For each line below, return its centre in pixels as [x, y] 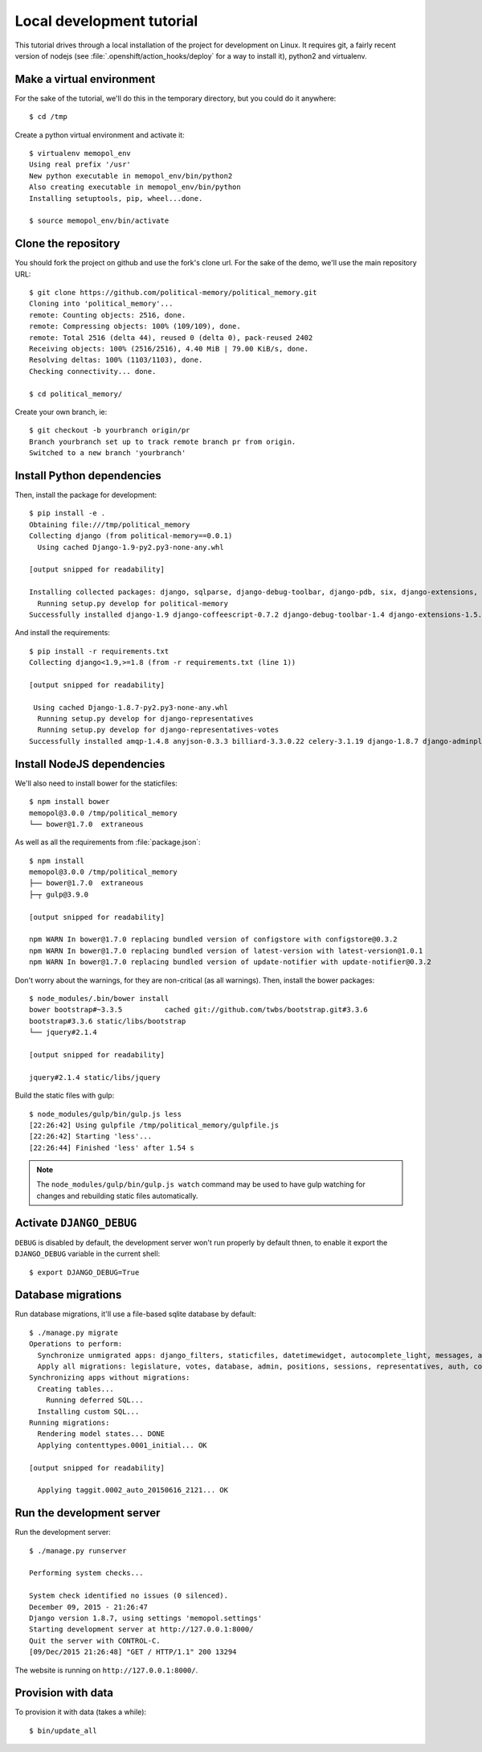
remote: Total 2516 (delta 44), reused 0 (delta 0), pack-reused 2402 [171, 337]
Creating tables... [76, 1389]
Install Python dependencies [88, 476]
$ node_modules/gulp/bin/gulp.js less [106, 1114]
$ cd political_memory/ [76, 394]
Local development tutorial [106, 21]
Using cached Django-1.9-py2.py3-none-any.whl [131, 547]
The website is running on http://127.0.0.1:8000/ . [106, 1670]
